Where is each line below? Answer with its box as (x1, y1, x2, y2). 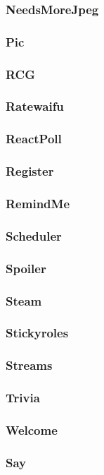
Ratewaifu (6, 97, 64, 115)
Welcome (6, 421, 58, 438)
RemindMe (6, 194, 70, 212)
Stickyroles (6, 324, 69, 342)
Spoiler (6, 259, 46, 277)
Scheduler (6, 227, 62, 244)
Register (6, 162, 54, 180)
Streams (6, 356, 53, 374)
